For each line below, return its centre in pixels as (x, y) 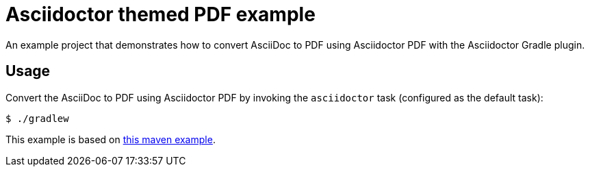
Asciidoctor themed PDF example (161, 14)
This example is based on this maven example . (111, 139)
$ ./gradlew (37, 118)
